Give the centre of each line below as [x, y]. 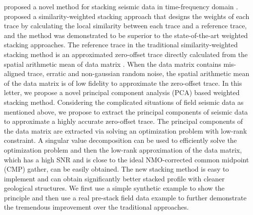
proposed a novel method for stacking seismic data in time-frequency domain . [121, 6]
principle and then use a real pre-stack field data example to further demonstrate [125, 197]
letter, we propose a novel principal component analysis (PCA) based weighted [122, 92]
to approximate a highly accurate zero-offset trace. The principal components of [124, 121]
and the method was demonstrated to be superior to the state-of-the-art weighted [126, 35]
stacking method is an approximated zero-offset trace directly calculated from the [126, 54]
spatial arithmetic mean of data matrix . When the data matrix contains [113, 64]
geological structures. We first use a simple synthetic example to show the [114, 188]
